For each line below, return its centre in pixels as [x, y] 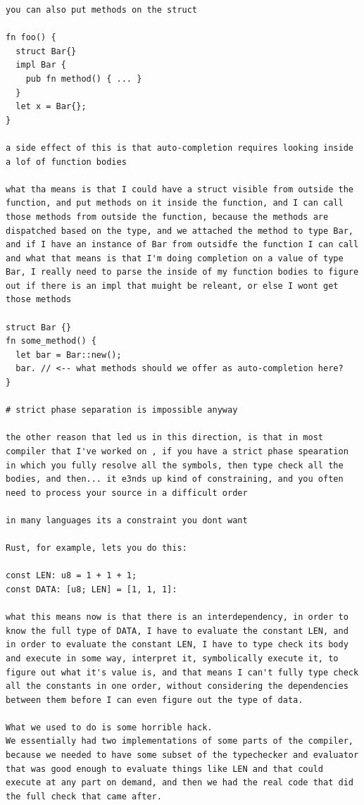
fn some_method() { [51, 341]
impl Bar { [41, 65]
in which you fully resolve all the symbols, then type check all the [175, 465]
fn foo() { [31, 38]
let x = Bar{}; [51, 107]
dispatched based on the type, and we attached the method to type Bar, [180, 231]
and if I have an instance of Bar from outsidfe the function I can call [182, 245]
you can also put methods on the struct [102, 10]
